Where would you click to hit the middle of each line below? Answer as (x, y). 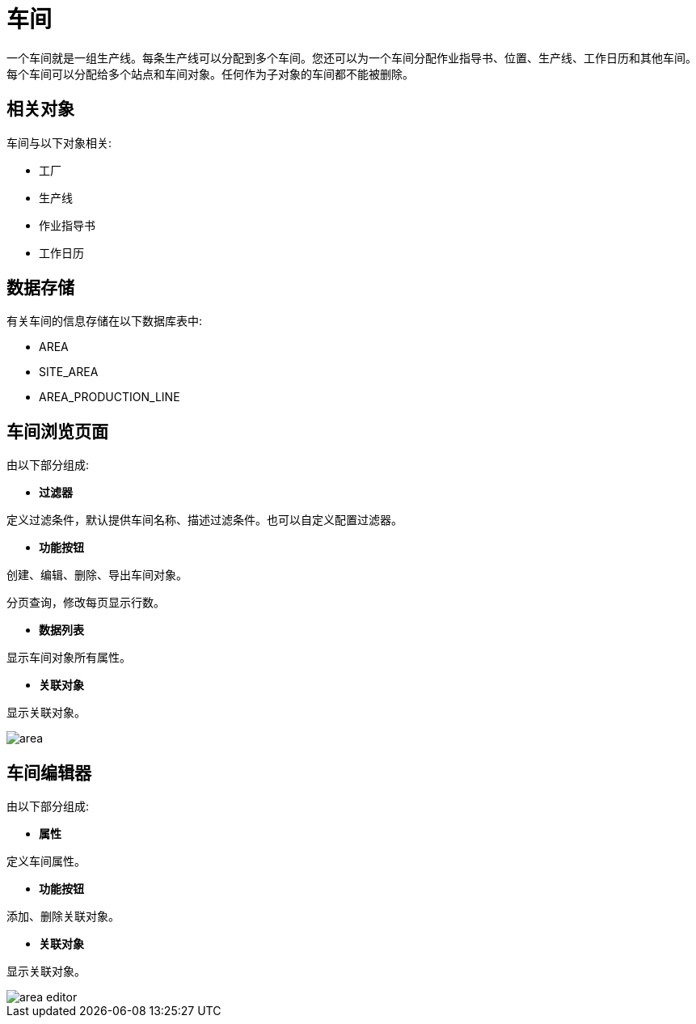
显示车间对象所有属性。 (69, 658)
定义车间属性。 (46, 861)
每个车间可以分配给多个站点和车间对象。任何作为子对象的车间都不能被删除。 (210, 74)
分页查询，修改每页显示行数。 (86, 603)
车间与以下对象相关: (59, 142)
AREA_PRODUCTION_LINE (110, 397)
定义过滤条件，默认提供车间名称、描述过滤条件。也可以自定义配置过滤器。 (205, 520)
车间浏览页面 (57, 431)
